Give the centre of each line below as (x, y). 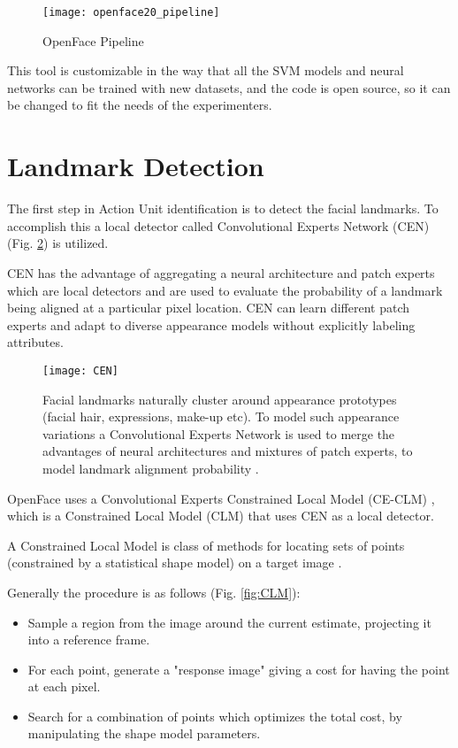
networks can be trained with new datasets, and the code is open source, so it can (229, 87)
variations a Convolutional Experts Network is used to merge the (219, 433)
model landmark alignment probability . (151, 468)
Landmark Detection (136, 166)
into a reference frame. (89, 640)
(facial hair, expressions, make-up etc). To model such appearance (221, 416)
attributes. (35, 342)
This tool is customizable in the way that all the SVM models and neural (206, 70)
